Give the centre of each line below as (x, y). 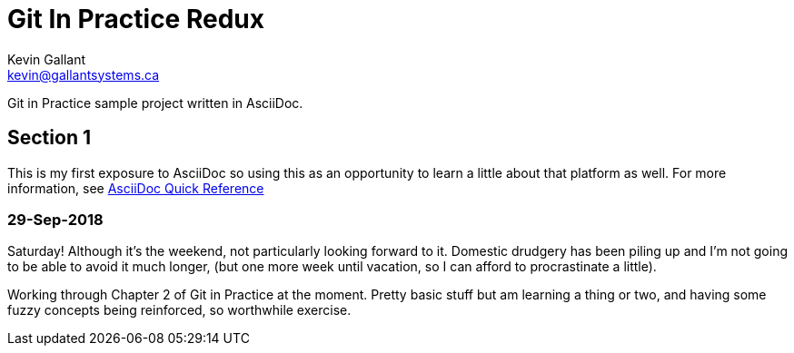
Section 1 (49, 138)
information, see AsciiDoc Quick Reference (136, 188)
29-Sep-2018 (55, 219)
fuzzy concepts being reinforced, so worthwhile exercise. (179, 310)
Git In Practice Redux (136, 19)
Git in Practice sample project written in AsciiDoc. (155, 103)
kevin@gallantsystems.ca (84, 74)
